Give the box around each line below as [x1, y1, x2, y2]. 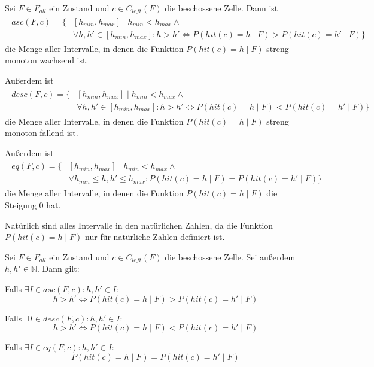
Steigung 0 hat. [5, 199, 61, 211]
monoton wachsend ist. [5, 54, 89, 66]
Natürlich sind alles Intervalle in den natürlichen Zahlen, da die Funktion [5, 219, 273, 231]
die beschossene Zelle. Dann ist [165, 2, 278, 14]
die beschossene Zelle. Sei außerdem [165, 250, 296, 263]
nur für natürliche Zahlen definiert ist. [85, 230, 225, 243]
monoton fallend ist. [5, 126, 78, 139]
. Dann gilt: [37, 262, 80, 275]
